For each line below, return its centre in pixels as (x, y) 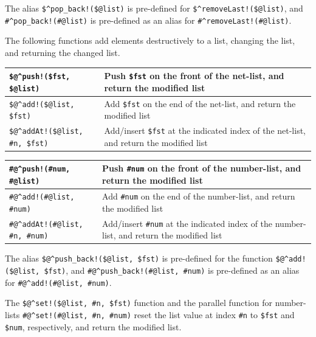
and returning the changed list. (63, 52)
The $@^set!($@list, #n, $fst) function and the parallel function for (139, 303)
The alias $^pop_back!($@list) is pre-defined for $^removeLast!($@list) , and (154, 8)
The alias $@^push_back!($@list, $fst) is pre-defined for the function (139, 258)
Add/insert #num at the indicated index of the (187, 223)
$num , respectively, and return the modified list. (93, 326)
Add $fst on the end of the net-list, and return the (200, 103)
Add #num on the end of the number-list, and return (199, 196)
